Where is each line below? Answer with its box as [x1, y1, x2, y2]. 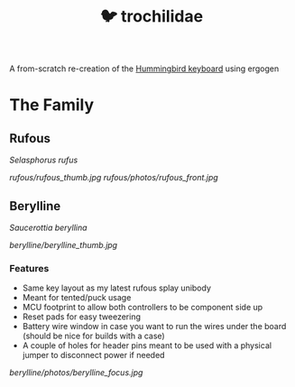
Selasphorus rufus [9, 154, 78, 166]
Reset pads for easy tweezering [22, 311, 142, 322]
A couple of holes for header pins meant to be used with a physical [22, 340, 272, 351]
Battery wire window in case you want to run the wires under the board [22, 321, 287, 332]
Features [9, 262, 50, 274]
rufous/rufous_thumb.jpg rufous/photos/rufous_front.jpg [9, 172, 218, 183]
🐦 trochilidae [99, 6, 204, 27]
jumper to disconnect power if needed [22, 350, 165, 361]
